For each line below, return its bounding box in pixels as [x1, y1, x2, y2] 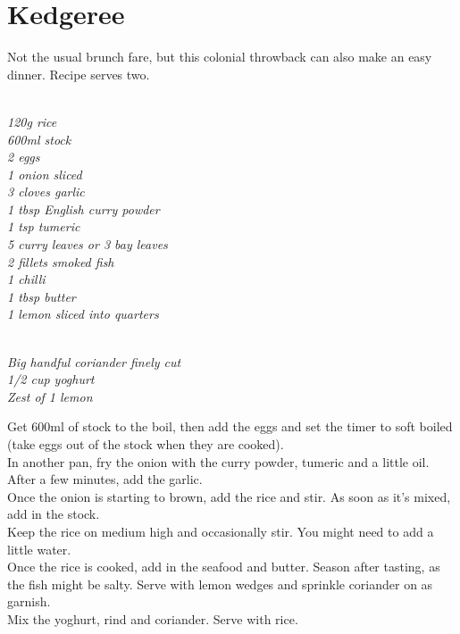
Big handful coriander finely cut [7, 352, 181, 371]
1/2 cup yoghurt [7, 370, 95, 388]
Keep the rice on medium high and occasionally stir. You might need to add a [7, 521, 434, 540]
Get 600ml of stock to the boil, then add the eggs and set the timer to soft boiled [7, 417, 453, 436]
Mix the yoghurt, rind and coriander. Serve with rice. [7, 609, 298, 628]
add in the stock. [7, 505, 100, 523]
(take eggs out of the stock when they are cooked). [7, 435, 284, 453]
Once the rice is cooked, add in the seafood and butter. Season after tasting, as [7, 557, 440, 576]
